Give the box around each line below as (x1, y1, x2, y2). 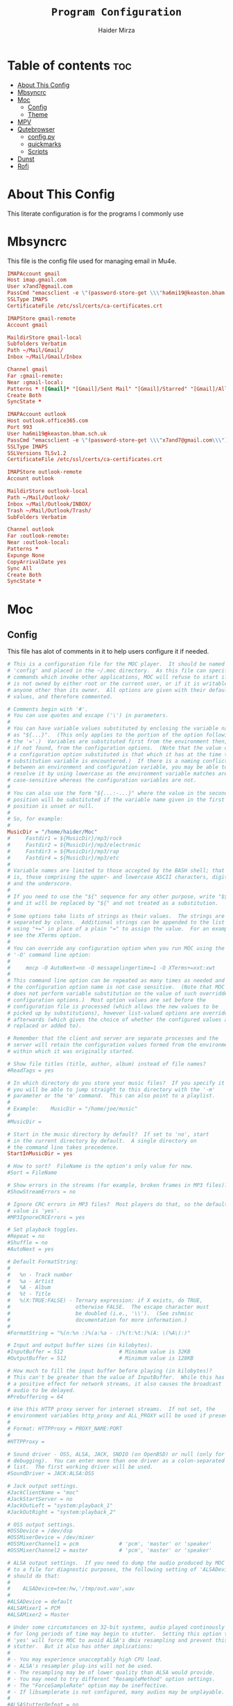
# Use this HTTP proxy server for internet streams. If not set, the (7, 1406, 216, 1413)
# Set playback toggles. (7, 1226, 79, 1233)
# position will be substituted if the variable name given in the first (7, 796, 225, 803)
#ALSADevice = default (7, 1598, 73, 1605)
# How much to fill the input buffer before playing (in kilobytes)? (7, 1367, 213, 1375)
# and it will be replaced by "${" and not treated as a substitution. (7, 899, 218, 906)
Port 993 (7, 424, 33, 431)
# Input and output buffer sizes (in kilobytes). (7, 1342, 154, 1349)
